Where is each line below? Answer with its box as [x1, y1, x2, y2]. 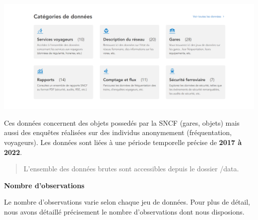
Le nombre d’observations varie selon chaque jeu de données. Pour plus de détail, [4, 197, 250, 207]
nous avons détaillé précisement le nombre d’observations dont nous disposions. [4, 206, 245, 217]
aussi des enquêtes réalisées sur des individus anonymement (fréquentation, [4, 127, 232, 138]
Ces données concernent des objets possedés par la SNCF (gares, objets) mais [4, 117, 240, 128]
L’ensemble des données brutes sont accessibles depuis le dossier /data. [23, 163, 239, 174]
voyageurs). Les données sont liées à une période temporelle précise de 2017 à [4, 137, 242, 147]
